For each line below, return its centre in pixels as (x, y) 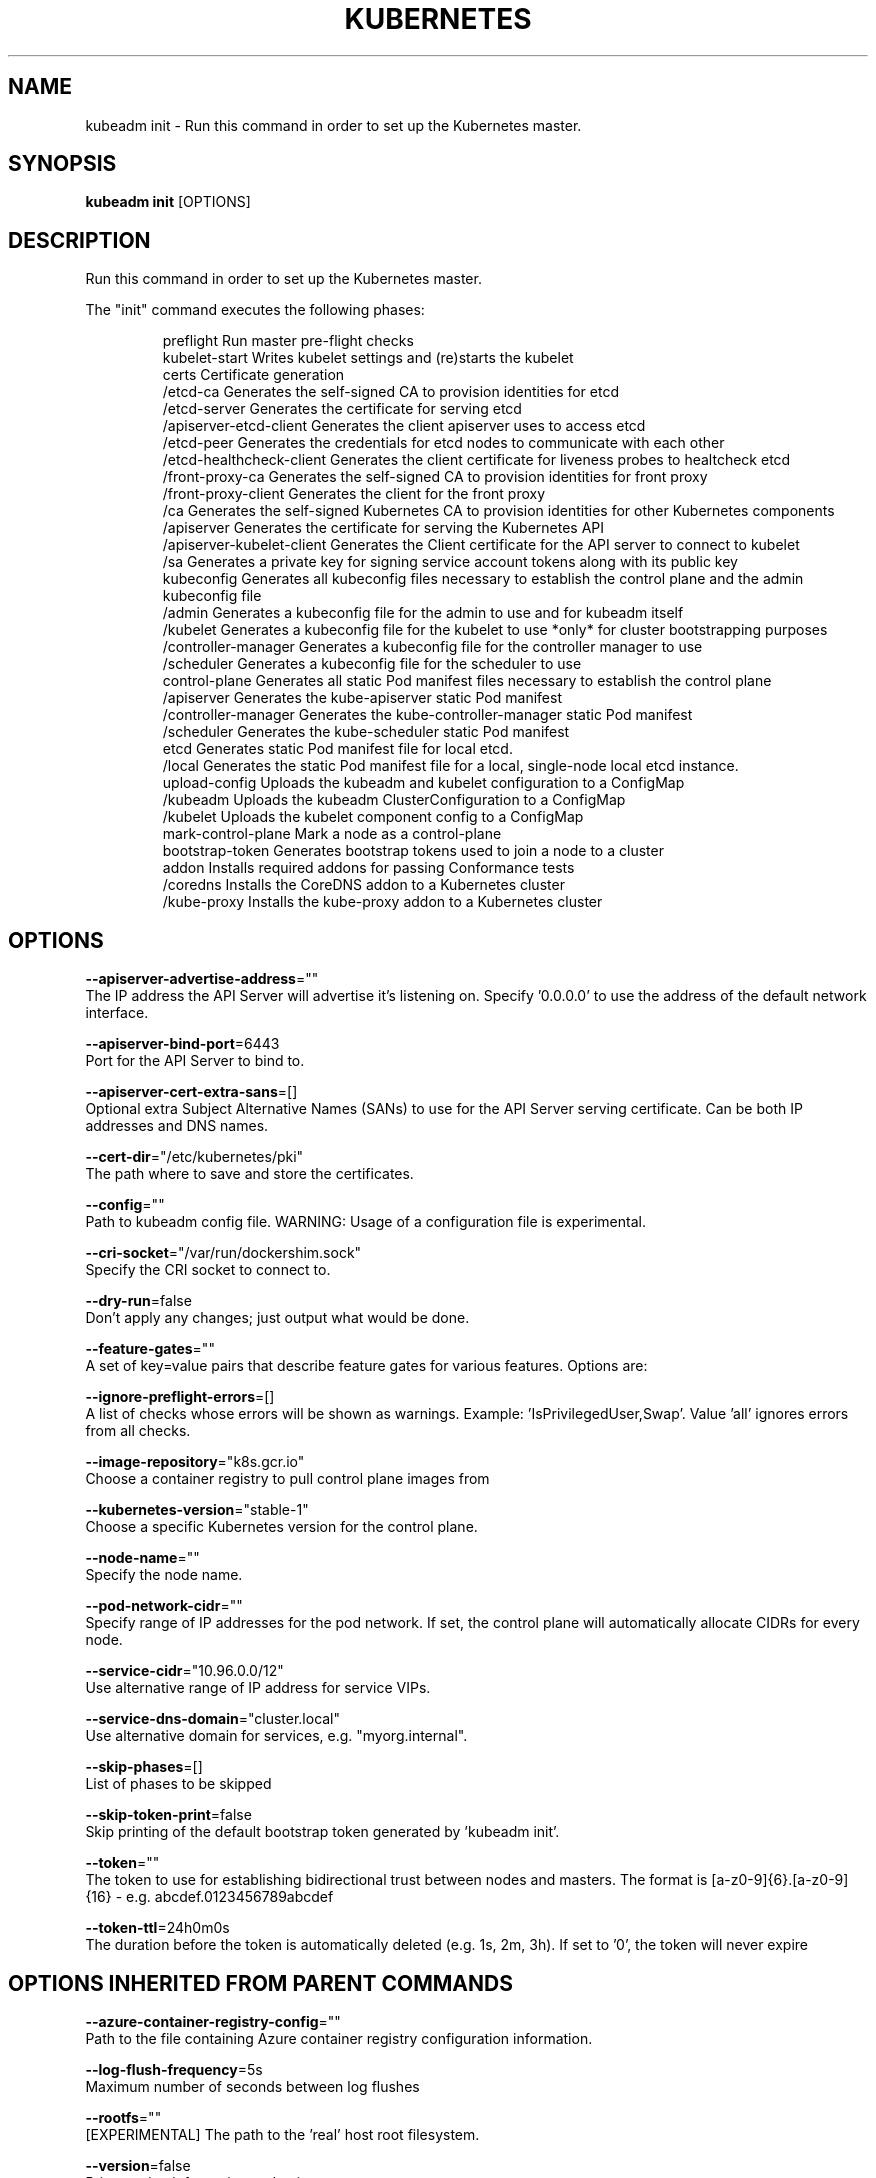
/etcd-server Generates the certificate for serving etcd (342, 409)
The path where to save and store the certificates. (249, 1174)
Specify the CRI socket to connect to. (208, 1270)
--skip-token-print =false (168, 1815)
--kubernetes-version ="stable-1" (197, 1510)
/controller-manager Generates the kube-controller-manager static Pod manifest (427, 715)
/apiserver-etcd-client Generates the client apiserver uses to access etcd (404, 426)
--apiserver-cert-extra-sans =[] (191, 1092)
